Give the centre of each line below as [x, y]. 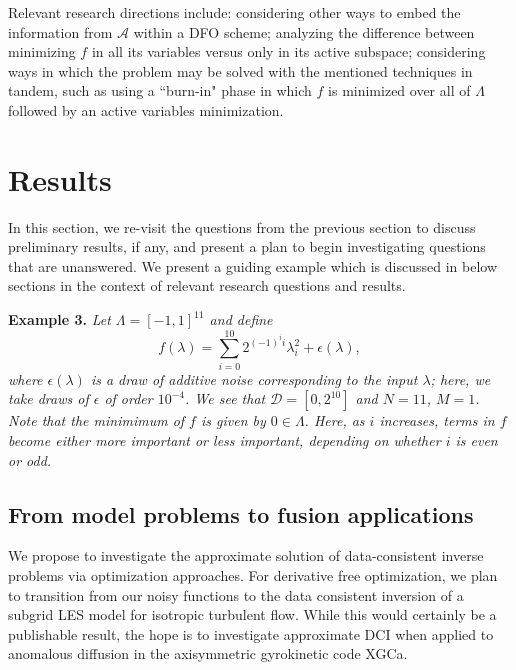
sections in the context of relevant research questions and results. [207, 285]
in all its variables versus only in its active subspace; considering [288, 51]
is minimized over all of [399, 90]
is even [476, 439]
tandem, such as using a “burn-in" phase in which [160, 90]
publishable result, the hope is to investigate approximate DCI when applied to [251, 633]
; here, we [460, 378]
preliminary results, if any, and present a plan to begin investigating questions [247, 246]
